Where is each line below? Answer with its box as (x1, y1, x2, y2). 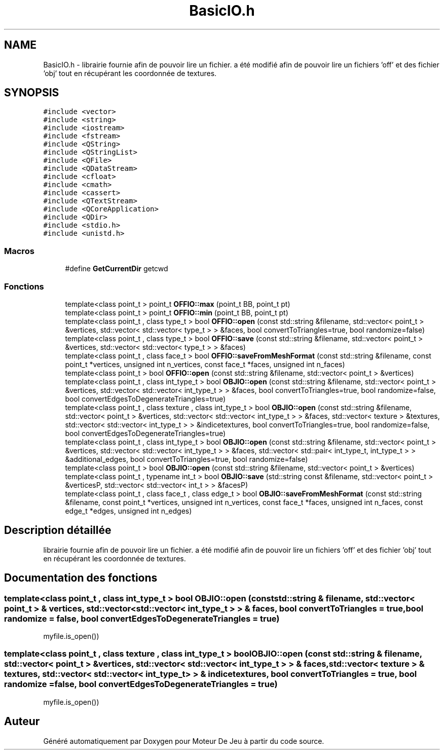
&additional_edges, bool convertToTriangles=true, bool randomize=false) (65, 454, 308, 463)
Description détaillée (4, 524, 112, 537)
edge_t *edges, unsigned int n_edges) (65, 506, 192, 515)
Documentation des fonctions (4, 571, 158, 585)
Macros (4, 245, 34, 256)
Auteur (4, 715, 40, 728)
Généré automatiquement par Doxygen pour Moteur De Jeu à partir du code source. (43, 736, 324, 745)
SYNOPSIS (4, 86, 59, 99)
